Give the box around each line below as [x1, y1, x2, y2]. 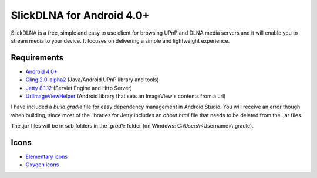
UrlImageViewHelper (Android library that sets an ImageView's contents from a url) [25, 93, 226, 100]
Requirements [11, 53, 64, 63]
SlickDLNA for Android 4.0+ [11, 9, 150, 22]
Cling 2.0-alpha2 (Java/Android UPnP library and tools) [25, 76, 159, 83]
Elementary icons [25, 153, 68, 160]
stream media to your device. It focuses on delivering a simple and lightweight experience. [11, 37, 230, 44]
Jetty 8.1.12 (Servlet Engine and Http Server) [25, 84, 132, 91]
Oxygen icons [25, 161, 59, 168]
